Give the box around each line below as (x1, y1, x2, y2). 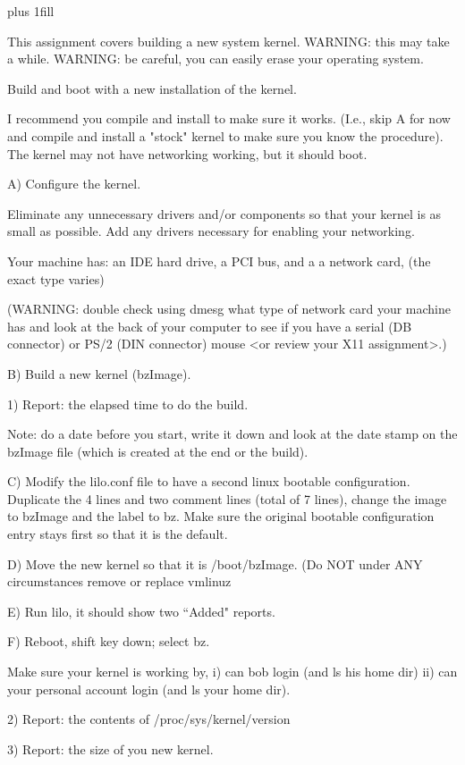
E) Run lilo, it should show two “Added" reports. (7, 601, 275, 620)
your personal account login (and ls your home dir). (7, 679, 291, 698)
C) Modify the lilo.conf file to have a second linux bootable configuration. (7, 472, 410, 491)
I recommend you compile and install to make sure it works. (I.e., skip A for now (7, 109, 451, 128)
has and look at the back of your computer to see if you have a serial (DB (7, 316, 412, 335)
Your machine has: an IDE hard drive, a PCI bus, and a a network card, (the (7, 251, 431, 270)
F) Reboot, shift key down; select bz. (7, 632, 210, 651)
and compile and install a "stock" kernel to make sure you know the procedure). (7, 126, 444, 145)
